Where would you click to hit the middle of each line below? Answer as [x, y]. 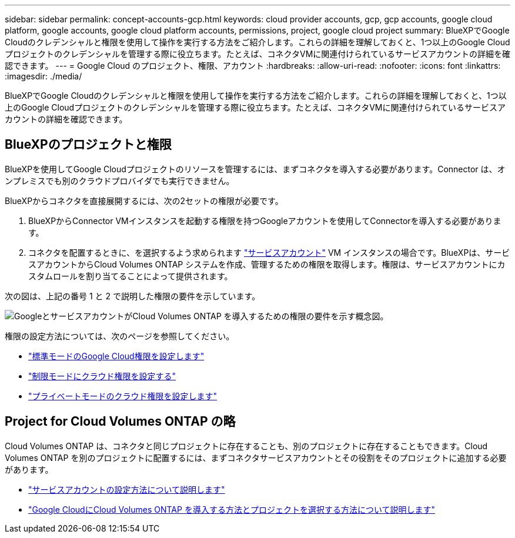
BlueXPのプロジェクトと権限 [88, 145]
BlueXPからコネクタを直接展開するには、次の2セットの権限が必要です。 [144, 201]
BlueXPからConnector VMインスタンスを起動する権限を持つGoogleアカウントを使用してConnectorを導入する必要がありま [265, 220]
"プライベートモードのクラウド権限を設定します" [123, 396]
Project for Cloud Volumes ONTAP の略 [120, 422]
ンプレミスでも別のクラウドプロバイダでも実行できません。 [120, 181]
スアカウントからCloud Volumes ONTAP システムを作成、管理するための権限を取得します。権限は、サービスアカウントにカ [267, 264]
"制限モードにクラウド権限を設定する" [102, 376]
